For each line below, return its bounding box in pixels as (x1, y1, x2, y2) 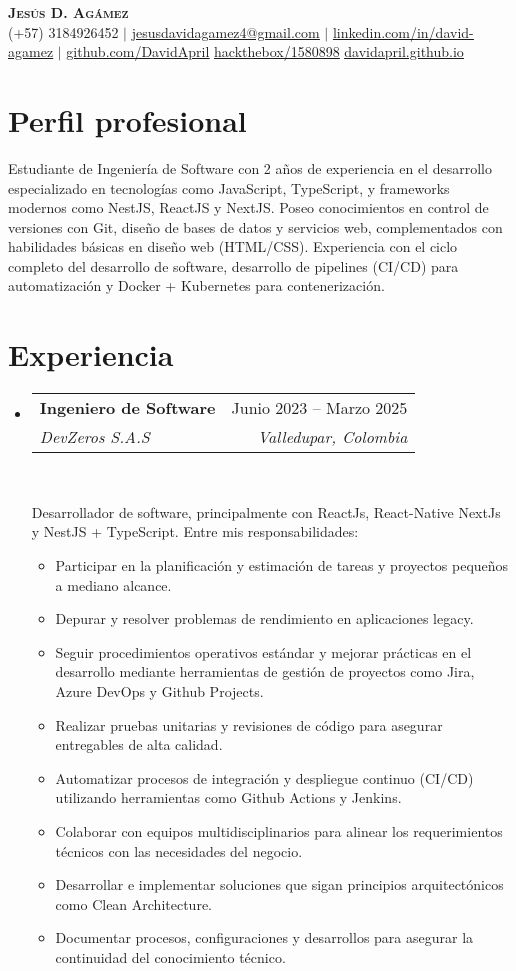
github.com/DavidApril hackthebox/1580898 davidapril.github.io (66, 41, 464, 62)
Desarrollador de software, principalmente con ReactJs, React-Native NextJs (31, 501, 501, 522)
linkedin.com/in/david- (332, 21, 474, 42)
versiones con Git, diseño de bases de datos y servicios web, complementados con (8, 216, 503, 237)
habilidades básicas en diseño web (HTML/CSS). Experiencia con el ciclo (8, 236, 458, 257)
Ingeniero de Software (39, 396, 216, 420)
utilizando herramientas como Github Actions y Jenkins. (55, 787, 402, 808)
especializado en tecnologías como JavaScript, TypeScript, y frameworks (8, 177, 450, 198)
